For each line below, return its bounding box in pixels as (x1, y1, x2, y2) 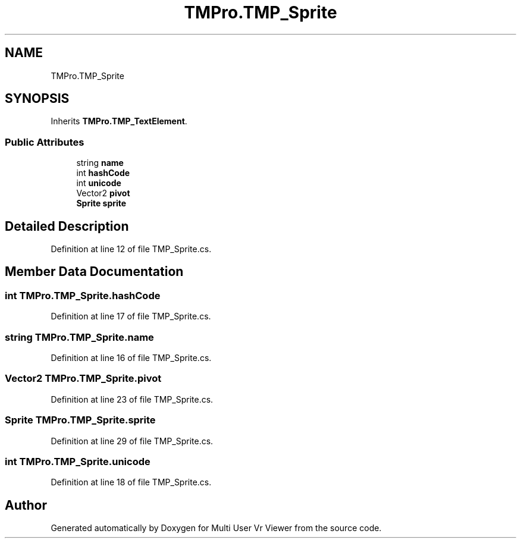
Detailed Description (5, 218, 129, 234)
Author (5, 497, 47, 513)
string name (76, 158, 124, 168)
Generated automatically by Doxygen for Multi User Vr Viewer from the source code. (51, 523, 382, 533)
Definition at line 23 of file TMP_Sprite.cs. (51, 394, 214, 404)
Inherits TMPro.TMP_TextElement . (51, 116, 187, 127)
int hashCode (76, 168, 130, 178)
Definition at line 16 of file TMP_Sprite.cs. (51, 353, 212, 363)
